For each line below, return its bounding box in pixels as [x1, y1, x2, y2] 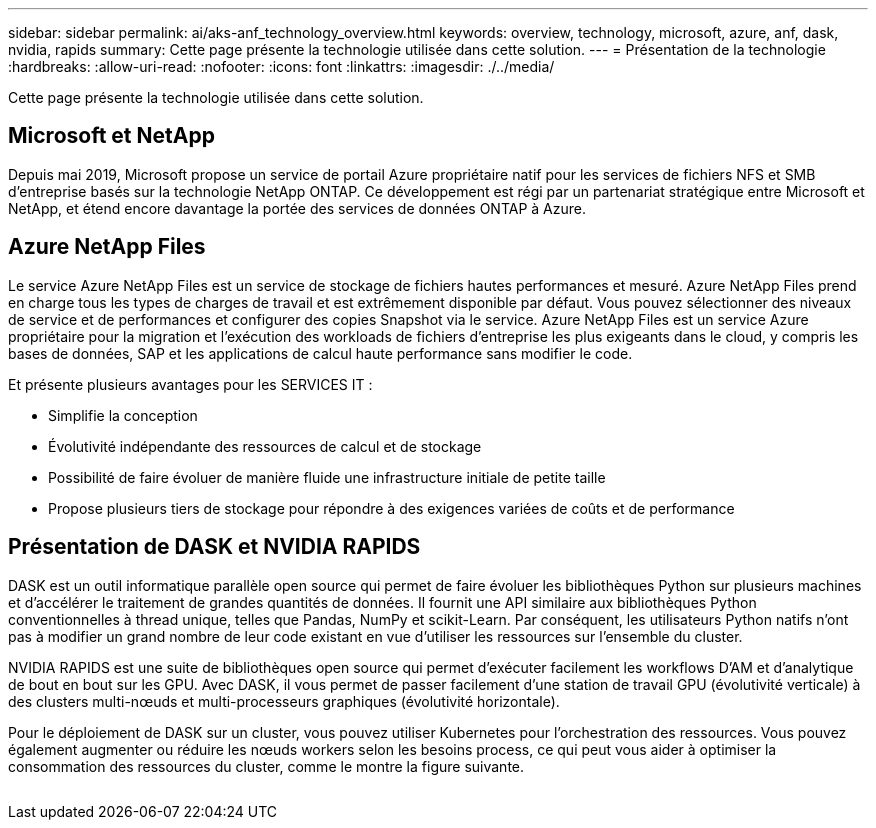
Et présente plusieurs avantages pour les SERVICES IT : [8, 375, 373, 393]
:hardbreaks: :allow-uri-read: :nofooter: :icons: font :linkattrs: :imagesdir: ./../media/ [8, 58, 555, 75]
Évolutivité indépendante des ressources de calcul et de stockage [48, 437, 482, 455]
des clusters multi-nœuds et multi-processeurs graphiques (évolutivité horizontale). [8, 692, 560, 710]
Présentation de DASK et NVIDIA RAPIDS [8, 534, 421, 560]
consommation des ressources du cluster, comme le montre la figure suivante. [8, 757, 525, 775]
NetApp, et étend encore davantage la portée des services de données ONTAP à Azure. [8, 199, 586, 217]
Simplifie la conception [48, 406, 198, 424]
